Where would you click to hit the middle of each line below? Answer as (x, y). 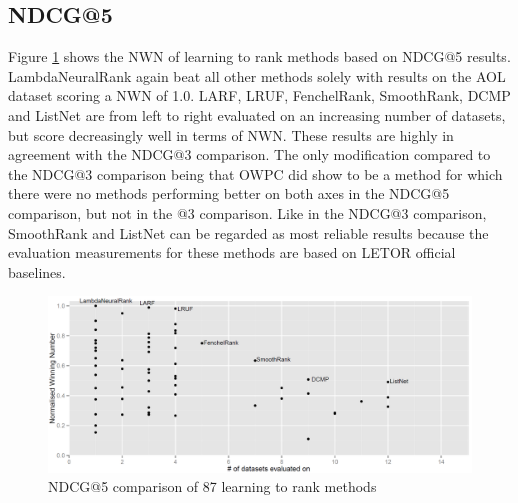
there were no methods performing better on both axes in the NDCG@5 (229, 193)
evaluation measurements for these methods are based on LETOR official (232, 252)
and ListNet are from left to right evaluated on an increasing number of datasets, (257, 114)
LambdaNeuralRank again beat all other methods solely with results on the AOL (257, 75)
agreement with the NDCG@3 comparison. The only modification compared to (249, 154)
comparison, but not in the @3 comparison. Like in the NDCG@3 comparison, (247, 212)
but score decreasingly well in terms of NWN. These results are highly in (231, 134)
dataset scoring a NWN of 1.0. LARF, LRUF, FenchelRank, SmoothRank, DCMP (259, 95)
